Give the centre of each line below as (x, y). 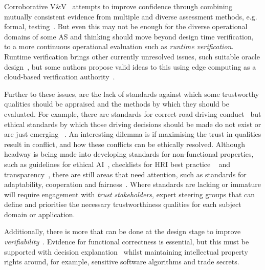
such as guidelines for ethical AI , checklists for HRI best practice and (117, 164)
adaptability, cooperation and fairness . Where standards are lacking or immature (132, 184)
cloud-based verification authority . (60, 77)
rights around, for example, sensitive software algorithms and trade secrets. (122, 262)
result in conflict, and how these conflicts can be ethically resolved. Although (125, 144)
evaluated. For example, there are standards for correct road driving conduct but (133, 113)
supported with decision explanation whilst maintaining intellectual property (126, 251)
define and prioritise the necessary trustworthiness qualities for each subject (123, 204)
